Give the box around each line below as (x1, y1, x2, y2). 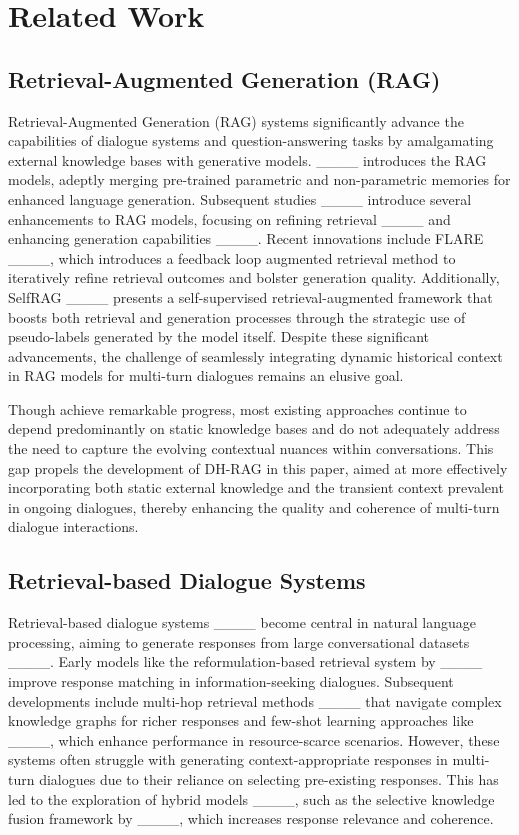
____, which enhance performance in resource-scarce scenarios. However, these (8, 729, 500, 750)
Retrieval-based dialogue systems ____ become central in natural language (8, 612, 477, 633)
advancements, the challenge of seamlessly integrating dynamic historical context (8, 345, 503, 366)
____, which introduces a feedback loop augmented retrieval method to (8, 247, 456, 268)
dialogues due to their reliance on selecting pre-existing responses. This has (39, 769, 499, 789)
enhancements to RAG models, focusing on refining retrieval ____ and (8, 208, 451, 229)
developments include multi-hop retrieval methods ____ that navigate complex (8, 690, 502, 711)
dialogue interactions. (8, 516, 139, 537)
